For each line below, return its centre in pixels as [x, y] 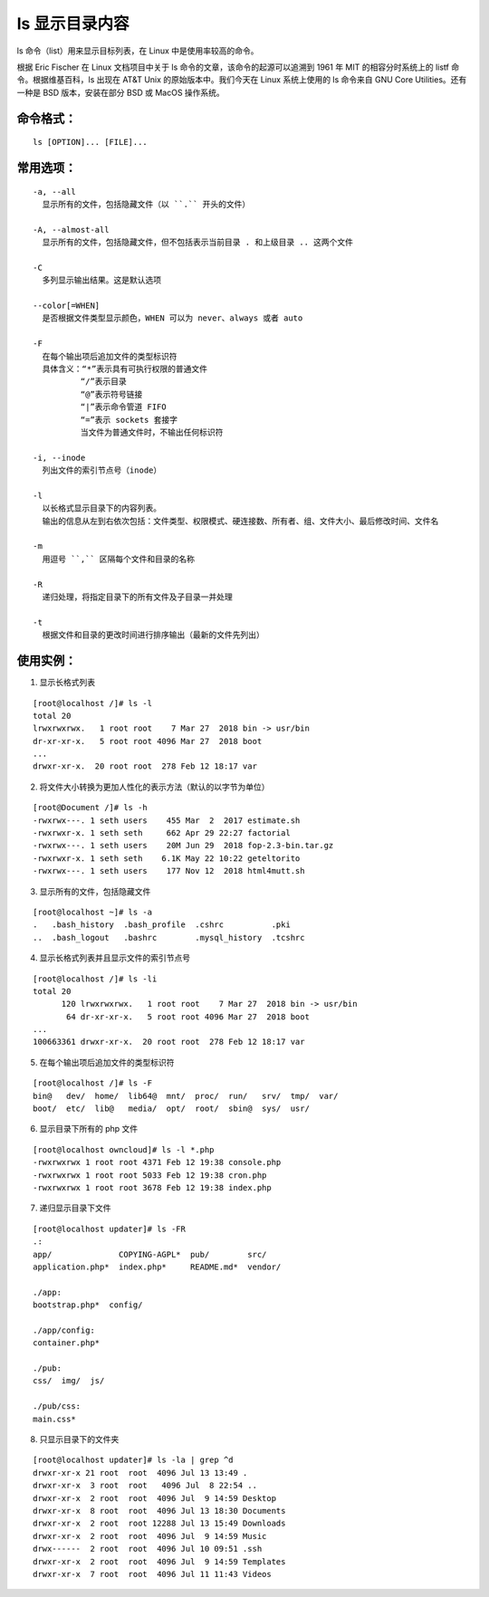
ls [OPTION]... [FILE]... [91, 142]
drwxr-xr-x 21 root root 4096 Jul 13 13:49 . [140, 1473]
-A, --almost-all [71, 230]
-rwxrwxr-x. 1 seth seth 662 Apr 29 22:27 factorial [162, 833]
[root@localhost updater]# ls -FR [109, 1229]
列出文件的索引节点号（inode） [102, 470]
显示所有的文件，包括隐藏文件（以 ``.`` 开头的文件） [146, 204]
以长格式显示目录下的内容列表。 [102, 508]
